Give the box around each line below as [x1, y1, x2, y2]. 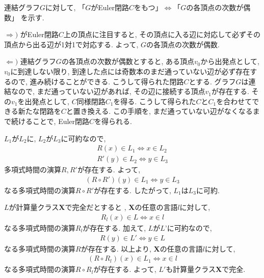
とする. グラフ [189, 76, 236, 86]
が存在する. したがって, [94, 184, 171, 195]
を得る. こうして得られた [113, 96, 196, 106]
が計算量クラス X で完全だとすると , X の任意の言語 [9, 202, 178, 212]
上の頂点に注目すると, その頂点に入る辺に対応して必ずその [63, 29, 260, 40]
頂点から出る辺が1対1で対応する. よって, [4, 39, 139, 49]
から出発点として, [200, 56, 259, 67]
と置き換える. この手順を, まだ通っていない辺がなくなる [66, 106, 253, 116]
